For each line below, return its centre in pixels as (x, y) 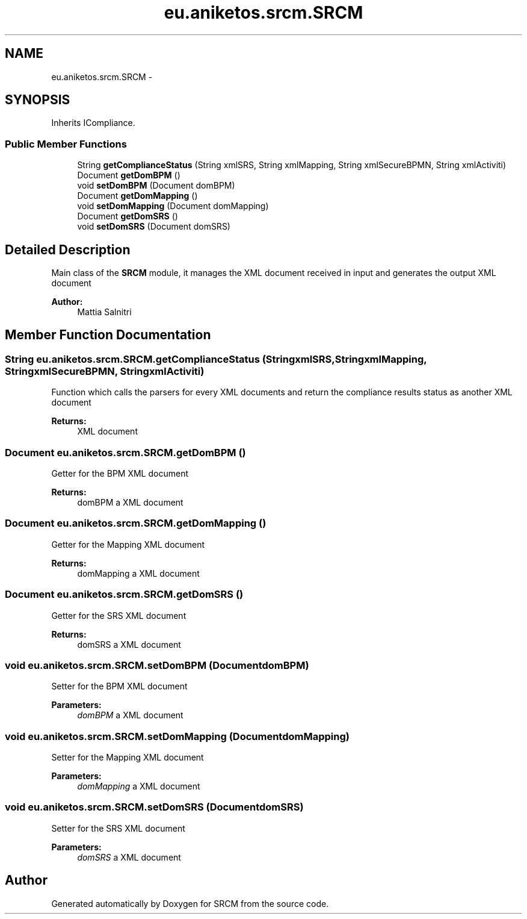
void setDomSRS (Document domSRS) (154, 227)
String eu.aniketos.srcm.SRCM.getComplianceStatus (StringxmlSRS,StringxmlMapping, (216, 359)
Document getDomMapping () (137, 196)
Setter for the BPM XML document (119, 686)
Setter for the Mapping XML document (128, 757)
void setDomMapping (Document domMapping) (173, 206)
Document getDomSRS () (128, 216)
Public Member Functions (66, 144)
